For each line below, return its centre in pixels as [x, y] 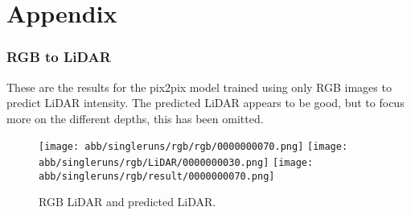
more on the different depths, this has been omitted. [135, 118]
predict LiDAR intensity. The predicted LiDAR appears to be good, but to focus [205, 103]
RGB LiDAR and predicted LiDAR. [127, 202]
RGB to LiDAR [59, 57]
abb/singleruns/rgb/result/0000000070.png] [157, 176]
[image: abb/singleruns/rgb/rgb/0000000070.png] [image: [193, 147]
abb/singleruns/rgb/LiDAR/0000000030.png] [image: [176, 163]
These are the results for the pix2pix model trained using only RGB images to [199, 87]
